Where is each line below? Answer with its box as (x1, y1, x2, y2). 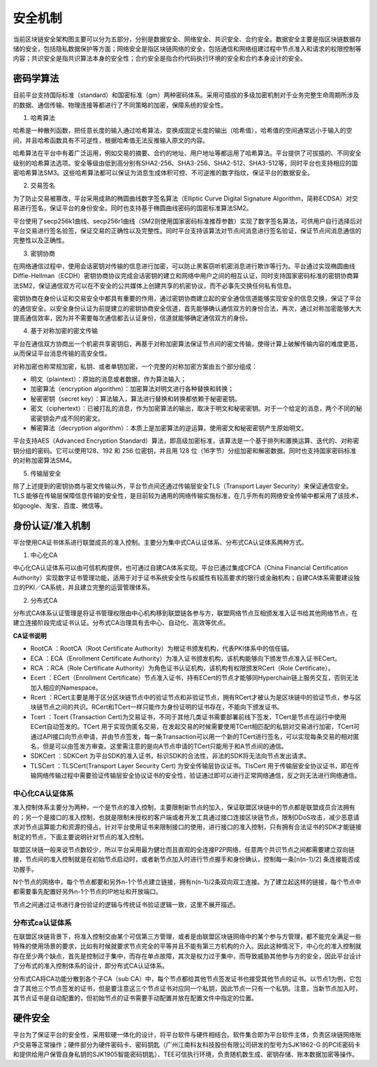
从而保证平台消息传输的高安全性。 (13, 349, 111, 358)
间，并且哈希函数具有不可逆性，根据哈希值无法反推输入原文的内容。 (13, 136, 209, 145)
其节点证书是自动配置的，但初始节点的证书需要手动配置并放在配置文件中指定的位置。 (13, 994, 258, 1002)
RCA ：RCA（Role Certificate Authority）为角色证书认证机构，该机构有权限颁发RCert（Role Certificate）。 (30, 663, 334, 672)
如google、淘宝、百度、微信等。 (13, 501, 107, 510)
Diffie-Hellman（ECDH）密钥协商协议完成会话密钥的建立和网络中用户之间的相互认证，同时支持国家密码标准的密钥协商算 (13, 272, 360, 280)
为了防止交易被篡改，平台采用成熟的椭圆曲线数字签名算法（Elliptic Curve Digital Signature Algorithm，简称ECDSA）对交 (13, 194, 359, 203)
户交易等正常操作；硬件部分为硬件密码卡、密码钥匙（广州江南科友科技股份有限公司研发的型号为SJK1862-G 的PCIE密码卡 (13, 1040, 361, 1049)
